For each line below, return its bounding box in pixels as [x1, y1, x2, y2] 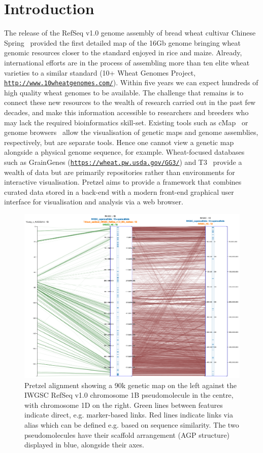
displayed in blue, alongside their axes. [24, 439, 144, 450]
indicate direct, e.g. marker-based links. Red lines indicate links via [24, 409, 233, 420]
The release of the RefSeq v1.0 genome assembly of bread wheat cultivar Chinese [4, 27, 256, 38]
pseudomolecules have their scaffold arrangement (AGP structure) [24, 429, 230, 440]
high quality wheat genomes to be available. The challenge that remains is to [4, 87, 244, 97]
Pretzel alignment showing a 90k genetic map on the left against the [24, 379, 237, 390]
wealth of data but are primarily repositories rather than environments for [4, 166, 235, 177]
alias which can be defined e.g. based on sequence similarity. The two [24, 420, 239, 430]
